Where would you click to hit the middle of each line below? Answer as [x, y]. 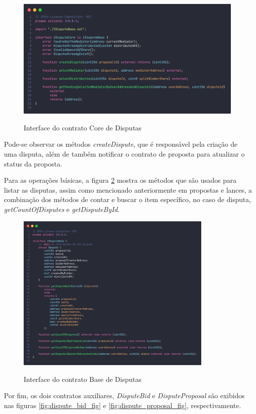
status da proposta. [33, 163]
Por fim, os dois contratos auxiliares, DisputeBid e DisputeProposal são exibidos [124, 395]
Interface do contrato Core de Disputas [83, 127]
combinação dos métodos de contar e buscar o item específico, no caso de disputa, [128, 199]
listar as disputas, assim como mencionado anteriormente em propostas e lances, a [128, 189]
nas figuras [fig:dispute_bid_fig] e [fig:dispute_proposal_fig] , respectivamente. [123, 405]
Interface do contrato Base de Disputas [83, 379]
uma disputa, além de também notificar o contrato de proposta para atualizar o [125, 154]
